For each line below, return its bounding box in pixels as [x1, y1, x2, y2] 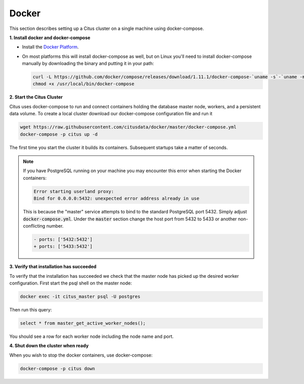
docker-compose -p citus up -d [20, 131, 98, 137]
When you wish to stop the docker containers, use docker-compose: [9, 352, 153, 358]
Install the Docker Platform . [22, 44, 79, 50]
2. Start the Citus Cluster [9, 94, 63, 100]
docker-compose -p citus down [20, 366, 95, 371]
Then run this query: [9, 307, 52, 313]
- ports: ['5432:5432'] [33, 236, 93, 242]
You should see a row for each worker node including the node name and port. [9, 333, 174, 339]
